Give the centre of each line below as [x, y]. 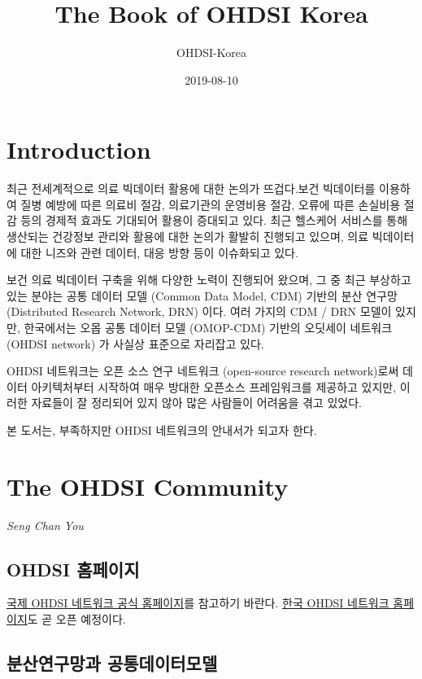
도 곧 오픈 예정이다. [76, 619]
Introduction [79, 149]
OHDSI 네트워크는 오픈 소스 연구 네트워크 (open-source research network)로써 [203, 371]
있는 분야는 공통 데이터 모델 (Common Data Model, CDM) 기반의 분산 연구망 [202, 295]
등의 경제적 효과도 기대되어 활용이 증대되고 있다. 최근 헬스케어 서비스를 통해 [214, 220]
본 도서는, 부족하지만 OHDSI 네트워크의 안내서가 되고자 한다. [162, 429]
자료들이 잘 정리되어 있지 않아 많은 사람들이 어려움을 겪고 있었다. [196, 403]
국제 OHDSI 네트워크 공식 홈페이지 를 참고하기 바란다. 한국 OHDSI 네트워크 [198, 603]
